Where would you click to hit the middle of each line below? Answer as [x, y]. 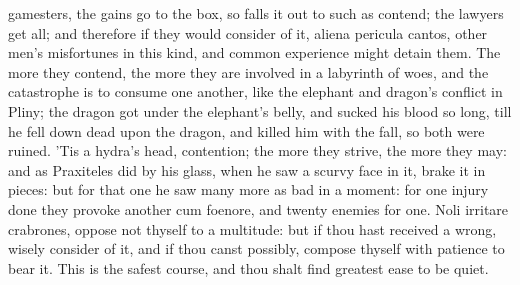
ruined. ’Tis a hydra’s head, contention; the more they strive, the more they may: [257, 150]
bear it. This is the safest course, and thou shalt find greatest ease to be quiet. [248, 267]
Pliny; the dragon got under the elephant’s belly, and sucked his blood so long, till [260, 110]
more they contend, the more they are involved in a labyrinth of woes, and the [248, 71]
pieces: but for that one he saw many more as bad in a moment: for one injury [248, 189]
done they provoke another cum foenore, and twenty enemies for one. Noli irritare [258, 208]
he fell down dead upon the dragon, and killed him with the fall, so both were [246, 130]
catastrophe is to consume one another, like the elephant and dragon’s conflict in [255, 91]
